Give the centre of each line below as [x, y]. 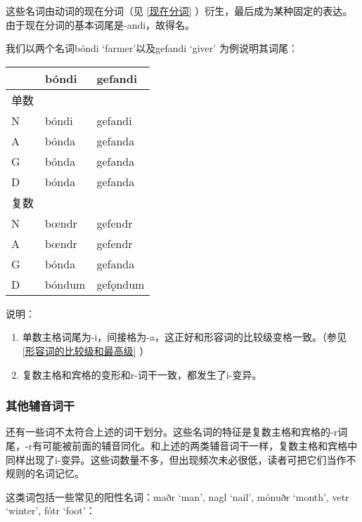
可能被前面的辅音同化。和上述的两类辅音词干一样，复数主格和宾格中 [200, 445]
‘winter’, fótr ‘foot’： [51, 510]
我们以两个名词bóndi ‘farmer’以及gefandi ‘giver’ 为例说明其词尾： [152, 48]
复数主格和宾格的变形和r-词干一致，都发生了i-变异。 [142, 374]
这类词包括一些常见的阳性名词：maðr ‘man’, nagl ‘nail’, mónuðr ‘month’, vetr [177, 496]
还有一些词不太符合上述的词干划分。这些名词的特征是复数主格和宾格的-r [172, 432]
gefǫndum [121, 284]
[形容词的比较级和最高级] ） [86, 350]
